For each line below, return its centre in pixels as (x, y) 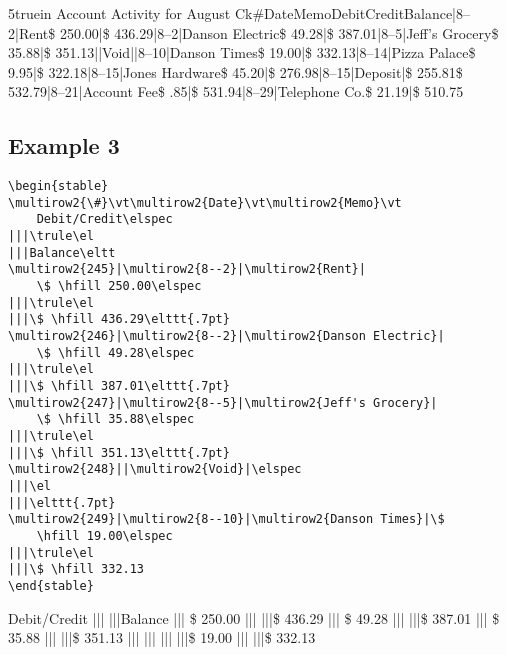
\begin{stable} (58, 186)
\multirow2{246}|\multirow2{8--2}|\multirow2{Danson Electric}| (226, 336)
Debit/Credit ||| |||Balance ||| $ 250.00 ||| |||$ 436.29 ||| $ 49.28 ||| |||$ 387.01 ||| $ (254, 617)
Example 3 (64, 145)
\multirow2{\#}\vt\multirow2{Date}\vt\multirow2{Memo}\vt (205, 202)
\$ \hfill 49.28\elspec (115, 352)
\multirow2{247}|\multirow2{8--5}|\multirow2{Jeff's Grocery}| (223, 402)
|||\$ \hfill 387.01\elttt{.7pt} (119, 386)
